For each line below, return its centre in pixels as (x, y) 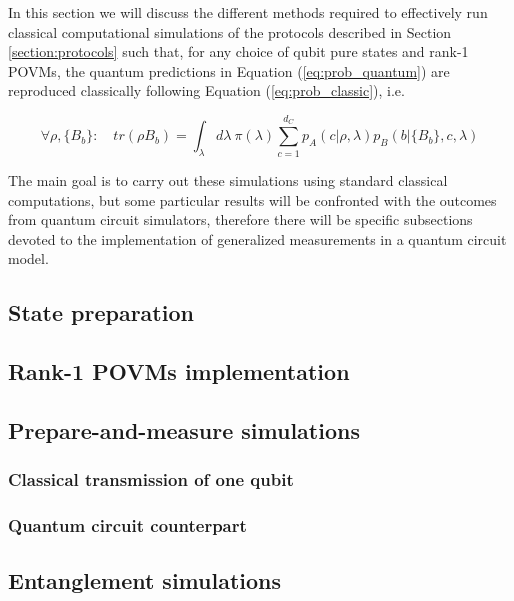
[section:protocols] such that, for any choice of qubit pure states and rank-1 (238, 51)
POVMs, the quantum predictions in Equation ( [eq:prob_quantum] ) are (229, 70)
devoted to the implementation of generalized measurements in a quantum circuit (257, 238)
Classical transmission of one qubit (151, 479)
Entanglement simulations (145, 580)
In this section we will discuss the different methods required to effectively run (248, 12)
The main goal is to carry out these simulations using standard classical (228, 179)
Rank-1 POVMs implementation (179, 371)
